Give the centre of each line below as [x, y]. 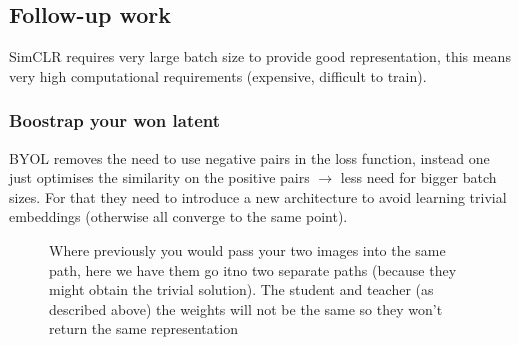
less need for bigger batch [418, 177]
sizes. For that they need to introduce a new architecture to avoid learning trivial [258, 196]
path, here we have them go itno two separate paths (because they [253, 269]
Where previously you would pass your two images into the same [247, 249]
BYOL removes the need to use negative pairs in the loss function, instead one [249, 157]
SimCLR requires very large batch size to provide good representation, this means [260, 56]
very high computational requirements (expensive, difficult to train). [218, 75]
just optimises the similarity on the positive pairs [159, 177]
